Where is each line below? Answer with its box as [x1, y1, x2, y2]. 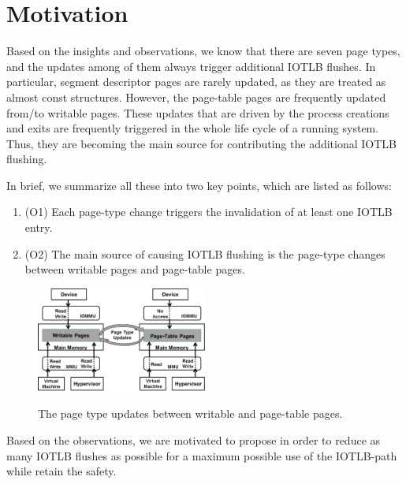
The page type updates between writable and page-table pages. [38, 405, 343, 422]
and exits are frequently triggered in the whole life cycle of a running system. [6, 120, 379, 136]
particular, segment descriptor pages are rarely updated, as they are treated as [6, 73, 386, 90]
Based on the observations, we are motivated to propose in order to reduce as [6, 432, 381, 449]
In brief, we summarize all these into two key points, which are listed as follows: [6, 177, 392, 193]
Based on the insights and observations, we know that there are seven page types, [6, 43, 400, 59]
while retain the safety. [6, 463, 117, 479]
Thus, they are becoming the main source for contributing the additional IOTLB [6, 135, 397, 151]
